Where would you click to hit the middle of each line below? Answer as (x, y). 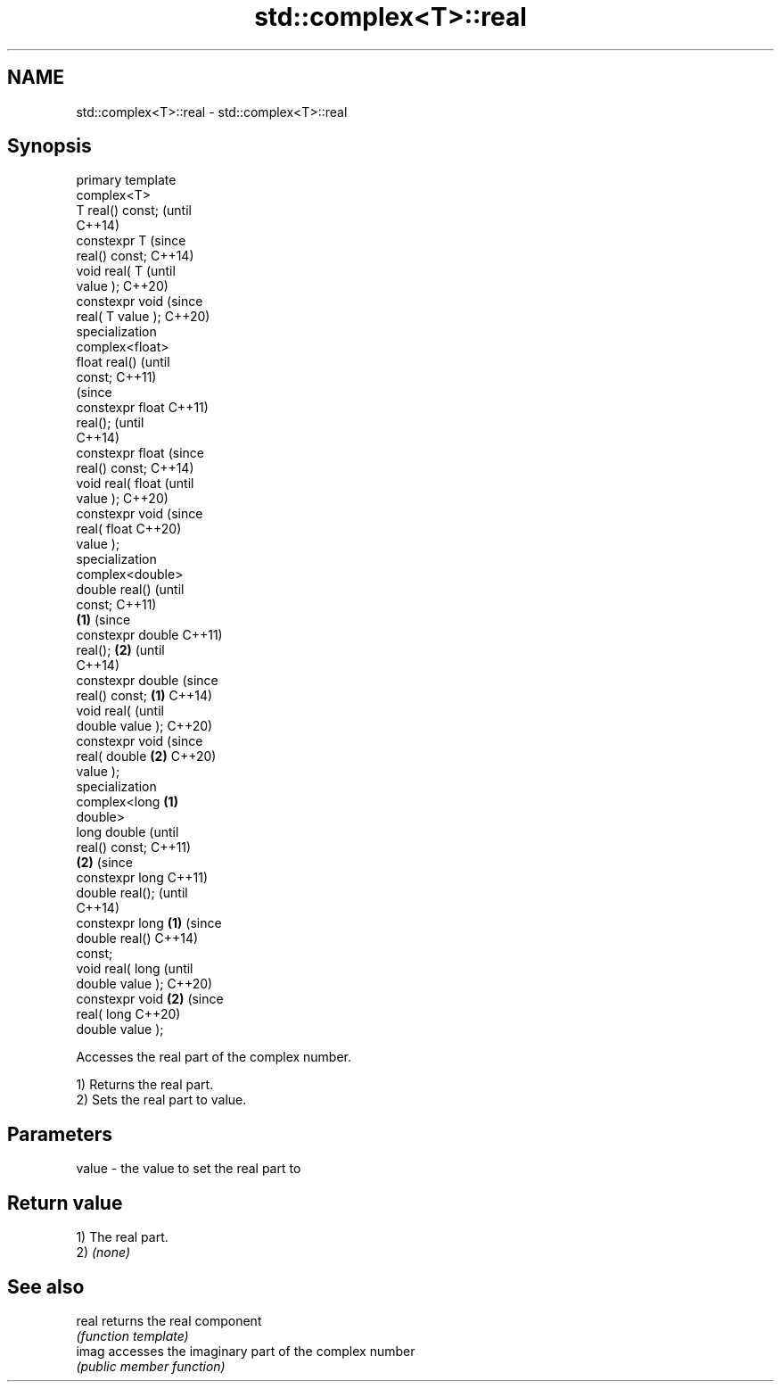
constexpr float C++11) (142, 408)
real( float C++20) (129, 529)
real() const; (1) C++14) (144, 696)
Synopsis (49, 146)
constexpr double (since (147, 681)
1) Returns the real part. (145, 1085)
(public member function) (151, 1366)
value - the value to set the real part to (189, 1169)
